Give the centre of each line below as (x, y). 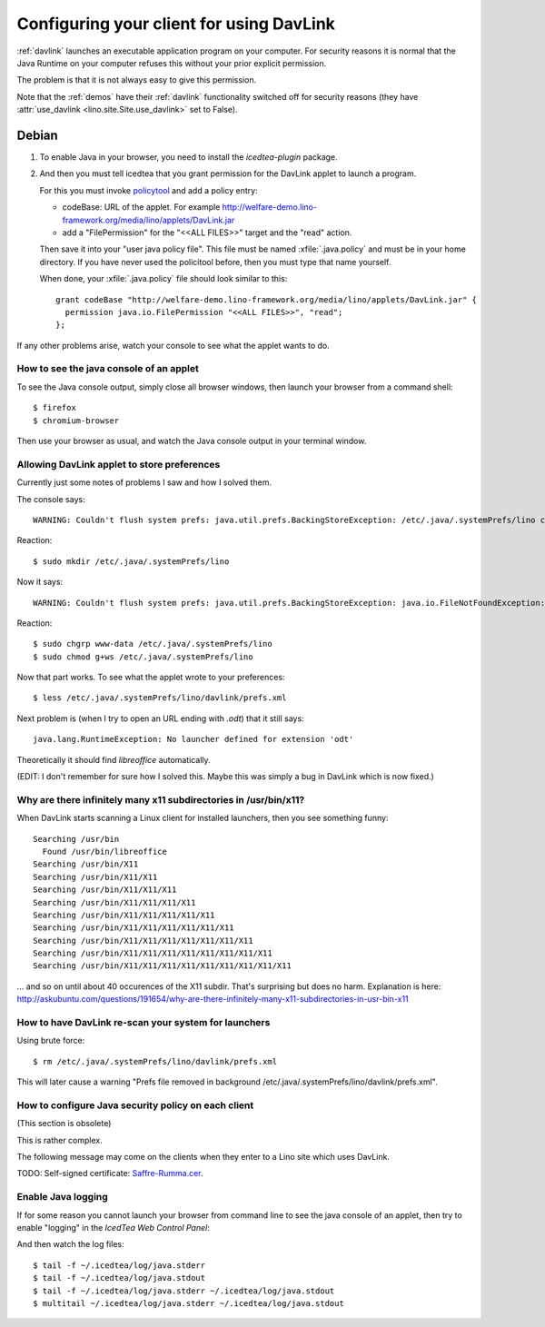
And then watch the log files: (70, 1244)
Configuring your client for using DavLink (176, 24)
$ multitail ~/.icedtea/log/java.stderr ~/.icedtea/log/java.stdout (188, 1303)
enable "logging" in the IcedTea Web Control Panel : (114, 1228)
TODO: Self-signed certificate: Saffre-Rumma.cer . (110, 1174)
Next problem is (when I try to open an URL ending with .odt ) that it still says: (160, 718)
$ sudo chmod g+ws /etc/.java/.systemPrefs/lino (143, 657)
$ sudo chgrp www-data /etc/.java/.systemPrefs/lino (153, 644)
